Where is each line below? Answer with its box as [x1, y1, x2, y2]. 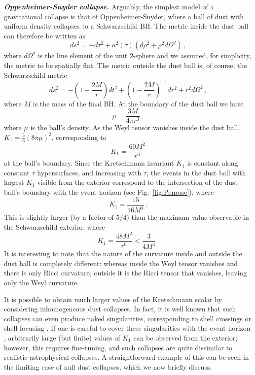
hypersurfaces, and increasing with [37, 167, 142, 177]
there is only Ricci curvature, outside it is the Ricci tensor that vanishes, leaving [4, 268, 247, 278]
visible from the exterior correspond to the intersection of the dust [37, 177, 238, 187]
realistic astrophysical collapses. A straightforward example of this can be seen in [4, 352, 249, 362]
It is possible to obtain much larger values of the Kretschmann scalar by [4, 294, 222, 304]
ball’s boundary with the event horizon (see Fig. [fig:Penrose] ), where [4, 187, 214, 197]
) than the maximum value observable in [126, 212, 249, 222]
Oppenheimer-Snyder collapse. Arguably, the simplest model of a [4, 1, 214, 11]
